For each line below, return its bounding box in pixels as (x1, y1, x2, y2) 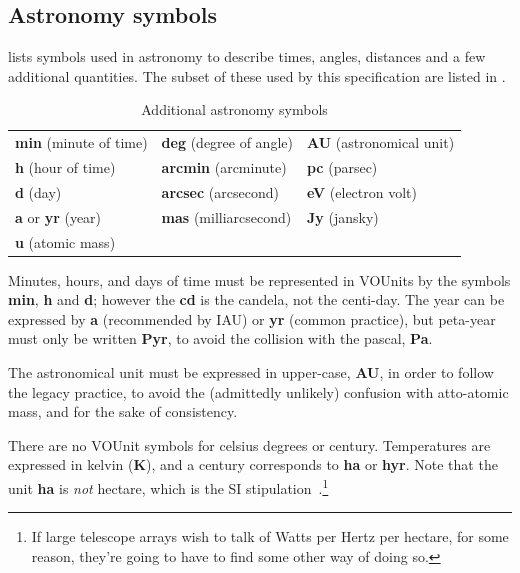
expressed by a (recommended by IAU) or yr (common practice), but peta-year (8, 308, 496, 329)
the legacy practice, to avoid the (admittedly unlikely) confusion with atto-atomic (8, 381, 509, 402)
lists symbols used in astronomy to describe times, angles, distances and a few (8, 46, 486, 67)
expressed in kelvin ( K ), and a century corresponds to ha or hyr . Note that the (8, 454, 498, 475)
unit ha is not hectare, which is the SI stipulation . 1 (8, 475, 329, 498)
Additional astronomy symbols (141, 99, 328, 120)
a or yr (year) (15, 206, 102, 227)
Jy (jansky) (306, 206, 379, 227)
